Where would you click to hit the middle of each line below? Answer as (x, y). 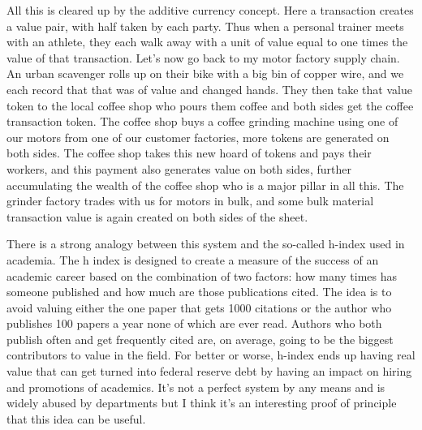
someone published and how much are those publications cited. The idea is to (199, 292)
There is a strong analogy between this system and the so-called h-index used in (206, 244)
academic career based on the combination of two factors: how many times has (202, 275)
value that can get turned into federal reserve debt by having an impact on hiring (209, 371)
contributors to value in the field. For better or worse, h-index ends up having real (211, 355)
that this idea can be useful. (76, 418)
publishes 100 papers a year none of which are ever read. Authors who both (194, 323)
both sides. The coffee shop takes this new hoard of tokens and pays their (189, 153)
